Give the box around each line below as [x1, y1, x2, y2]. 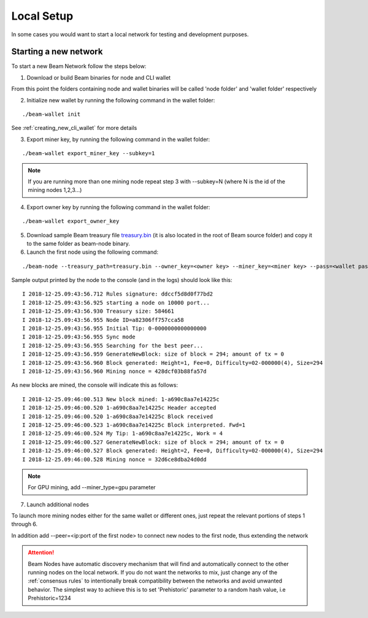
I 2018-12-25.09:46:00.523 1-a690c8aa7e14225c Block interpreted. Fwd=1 [22, 421, 245, 429]
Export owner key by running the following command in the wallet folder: [26, 203, 210, 211]
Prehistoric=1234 [28, 595, 72, 602]
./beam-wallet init [22, 111, 81, 118]
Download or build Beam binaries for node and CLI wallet [26, 74, 171, 81]
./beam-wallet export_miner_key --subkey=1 [22, 150, 155, 157]
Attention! [28, 549, 55, 556]
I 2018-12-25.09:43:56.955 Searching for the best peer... [22, 342, 204, 349]
